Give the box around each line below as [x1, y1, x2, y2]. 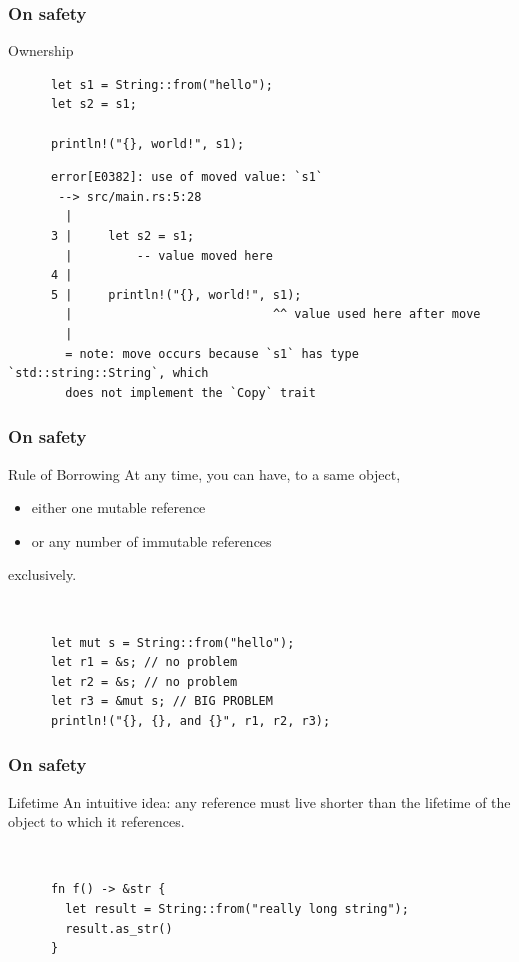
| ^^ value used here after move [65, 307, 481, 322]
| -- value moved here [65, 248, 273, 263]
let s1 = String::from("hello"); [50, 77, 273, 92]
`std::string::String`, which [8, 366, 209, 381]
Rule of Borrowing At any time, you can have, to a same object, [8, 463, 401, 484]
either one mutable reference [31, 497, 206, 518]
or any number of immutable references [31, 530, 272, 551]
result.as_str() [65, 921, 173, 936]
